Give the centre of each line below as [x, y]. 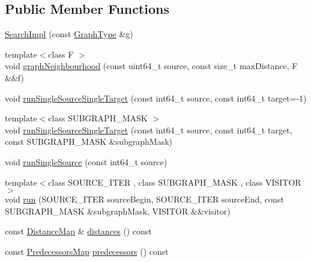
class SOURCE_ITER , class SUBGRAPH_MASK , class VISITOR [175, 182]
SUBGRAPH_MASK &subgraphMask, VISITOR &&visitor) [118, 211]
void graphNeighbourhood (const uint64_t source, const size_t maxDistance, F [151, 66]
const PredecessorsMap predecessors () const [87, 251]
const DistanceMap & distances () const [78, 231]
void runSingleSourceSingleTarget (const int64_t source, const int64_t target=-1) [156, 98]
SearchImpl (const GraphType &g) [69, 34]
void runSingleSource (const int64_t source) [86, 161]
